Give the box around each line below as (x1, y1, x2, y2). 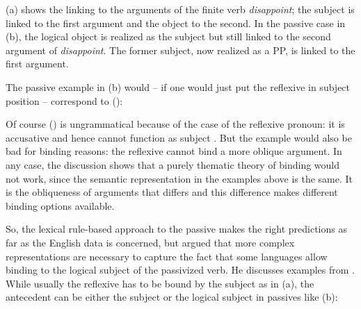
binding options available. (6, 198, 115, 212)
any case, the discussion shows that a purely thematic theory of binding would (6, 157, 340, 172)
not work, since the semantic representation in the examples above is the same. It (6, 171, 353, 185)
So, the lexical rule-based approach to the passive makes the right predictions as (6, 222, 347, 236)
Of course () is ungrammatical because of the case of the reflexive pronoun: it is (6, 117, 345, 131)
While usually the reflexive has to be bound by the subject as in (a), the (6, 276, 314, 290)
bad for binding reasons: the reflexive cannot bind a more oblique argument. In (6, 144, 342, 158)
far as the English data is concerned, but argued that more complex (6, 235, 295, 249)
